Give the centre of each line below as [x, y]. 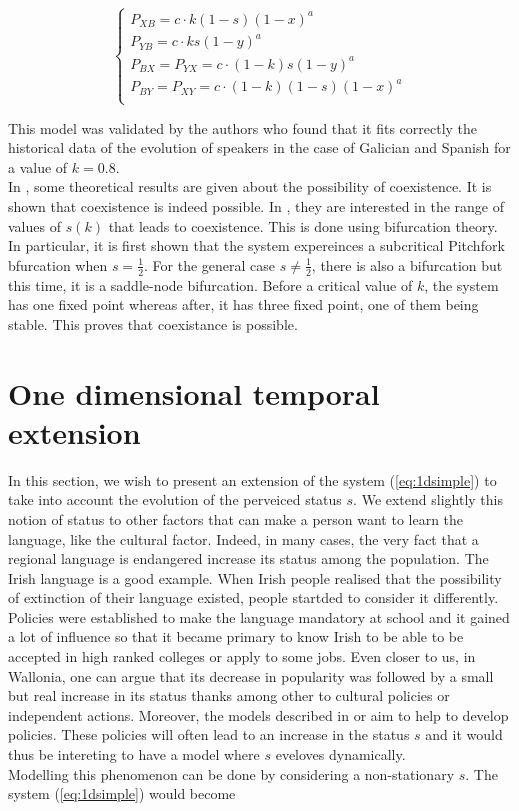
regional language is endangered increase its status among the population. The [248, 558]
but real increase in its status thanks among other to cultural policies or [229, 695]
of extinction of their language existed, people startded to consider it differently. [253, 597]
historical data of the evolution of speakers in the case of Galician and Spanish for [259, 147]
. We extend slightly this [428, 499]
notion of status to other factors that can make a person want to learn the [236, 518]
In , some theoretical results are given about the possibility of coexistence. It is [250, 186]
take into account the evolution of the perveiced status [175, 499]
